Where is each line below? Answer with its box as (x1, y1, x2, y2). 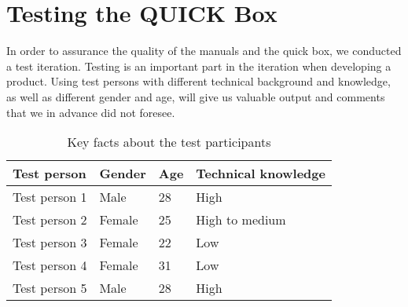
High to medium (196, 210, 286, 229)
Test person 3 (13, 233, 87, 252)
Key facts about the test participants (67, 133, 271, 152)
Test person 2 (13, 210, 87, 229)
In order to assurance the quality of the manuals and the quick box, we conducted (6, 42, 402, 59)
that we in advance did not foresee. (6, 104, 175, 120)
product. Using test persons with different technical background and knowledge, (6, 73, 391, 90)
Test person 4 (13, 256, 87, 275)
